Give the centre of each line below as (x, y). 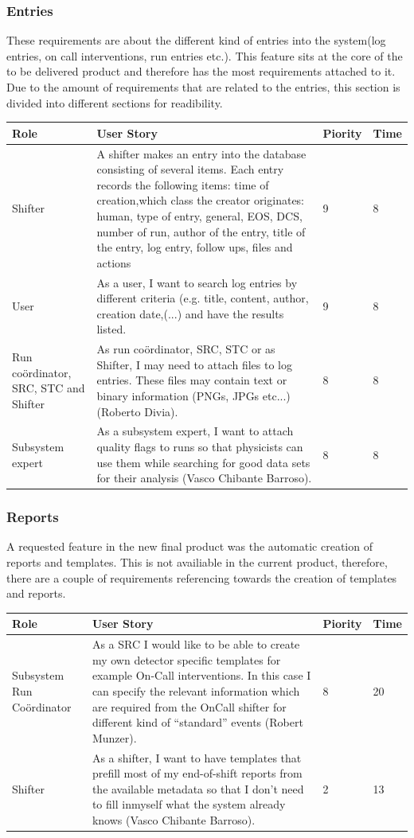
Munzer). (114, 737)
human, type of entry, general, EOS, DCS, (199, 215)
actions (114, 262)
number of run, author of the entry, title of (201, 231)
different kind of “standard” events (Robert (197, 722)
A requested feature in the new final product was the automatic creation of (189, 546)
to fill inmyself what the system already (189, 804)
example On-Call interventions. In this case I (201, 675)
